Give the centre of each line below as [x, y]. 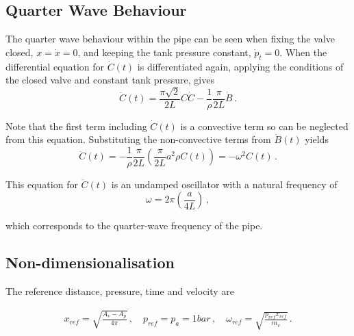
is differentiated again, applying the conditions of [240, 66]
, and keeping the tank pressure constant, [164, 52]
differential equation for [55, 66]
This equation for [42, 184]
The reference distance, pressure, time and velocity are [120, 291]
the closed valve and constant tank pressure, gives [110, 80]
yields [317, 139]
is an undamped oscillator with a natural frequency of [224, 184]
